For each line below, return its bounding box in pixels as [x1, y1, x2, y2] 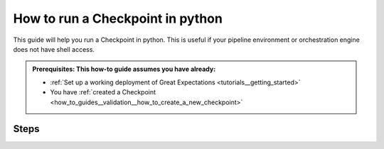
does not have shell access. [13, 45, 95, 53]
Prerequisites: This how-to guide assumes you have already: [32, 65, 216, 74]
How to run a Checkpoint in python [13, 11, 223, 26]
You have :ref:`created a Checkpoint [50, 88, 156, 96]
